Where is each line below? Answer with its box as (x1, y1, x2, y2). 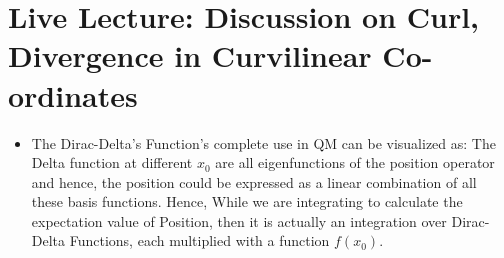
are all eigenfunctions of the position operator (215, 152, 495, 173)
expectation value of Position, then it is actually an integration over (31, 210, 447, 231)
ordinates (8, 74, 138, 115)
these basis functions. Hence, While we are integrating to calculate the (31, 191, 463, 212)
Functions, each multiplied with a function (69, 230, 330, 251)
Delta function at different (31, 152, 193, 173)
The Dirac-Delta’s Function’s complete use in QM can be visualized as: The (31, 132, 496, 153)
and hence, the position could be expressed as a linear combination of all (31, 171, 477, 192)
